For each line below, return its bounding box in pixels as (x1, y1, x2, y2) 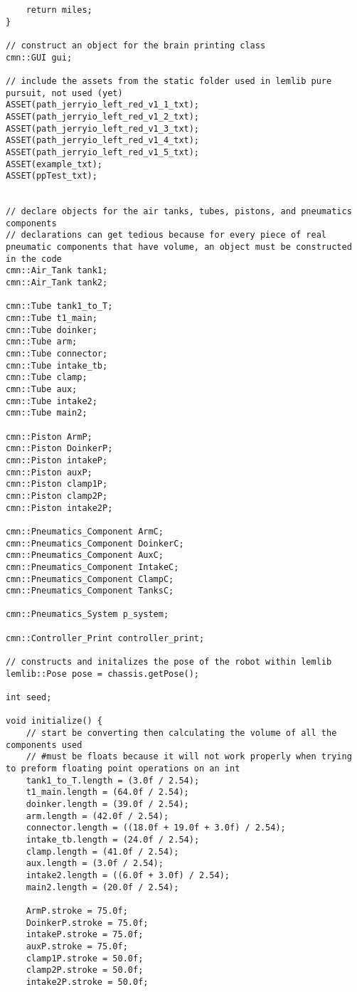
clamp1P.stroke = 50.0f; (26, 953, 144, 964)
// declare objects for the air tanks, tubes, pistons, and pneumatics (6, 206, 352, 217)
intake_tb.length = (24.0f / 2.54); (26, 834, 200, 845)
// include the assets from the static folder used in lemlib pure (6, 75, 332, 86)
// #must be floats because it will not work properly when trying (26, 751, 352, 762)
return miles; (26, 5, 92, 15)
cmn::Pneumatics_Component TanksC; (6, 586, 174, 596)
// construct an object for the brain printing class (6, 40, 266, 51)
